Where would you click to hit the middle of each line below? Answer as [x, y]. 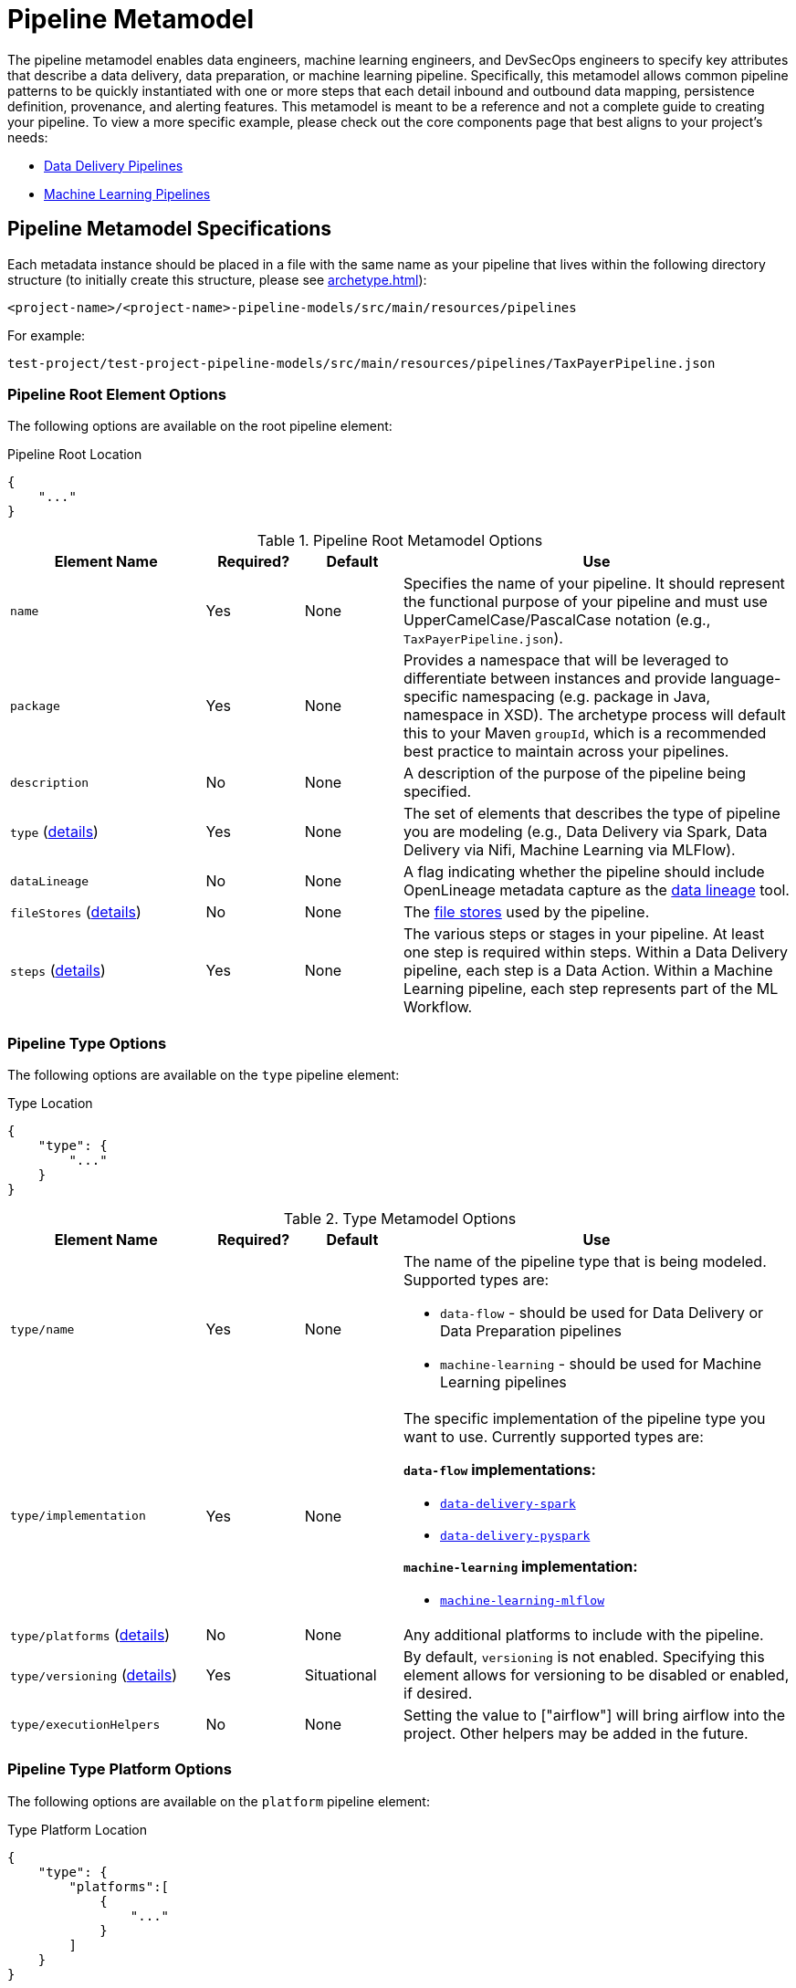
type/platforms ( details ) [90, 1635]
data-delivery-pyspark [515, 1536]
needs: [28, 137]
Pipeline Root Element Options [117, 394]
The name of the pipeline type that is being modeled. [585, 1262]
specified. [438, 792]
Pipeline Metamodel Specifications [170, 229]
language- [746, 679]
